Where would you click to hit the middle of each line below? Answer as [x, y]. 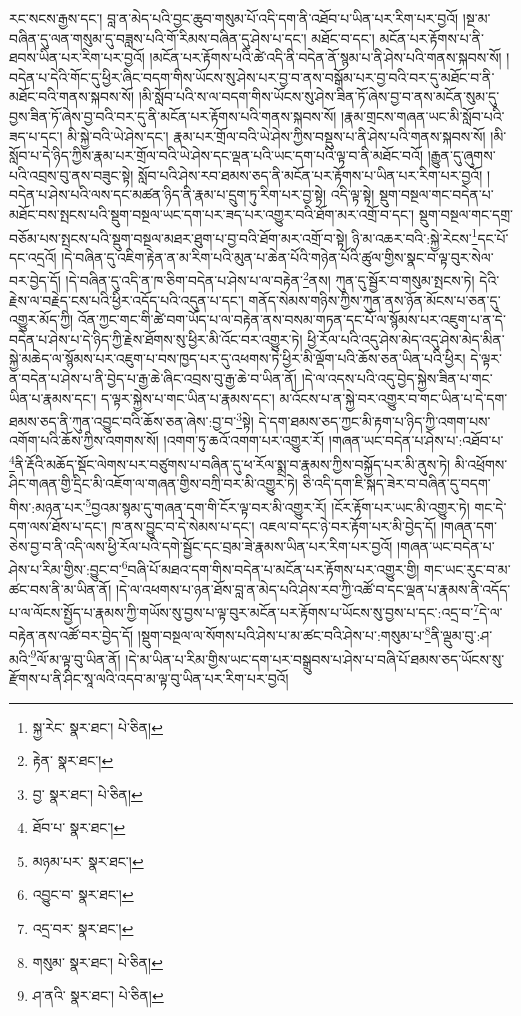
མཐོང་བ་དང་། [343, 37]
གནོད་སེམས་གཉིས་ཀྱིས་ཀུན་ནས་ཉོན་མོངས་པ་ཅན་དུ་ [374, 299]
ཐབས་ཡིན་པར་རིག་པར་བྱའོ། [77, 57]
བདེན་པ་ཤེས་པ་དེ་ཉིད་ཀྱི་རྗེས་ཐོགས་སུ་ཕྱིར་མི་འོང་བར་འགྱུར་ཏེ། [156, 338]
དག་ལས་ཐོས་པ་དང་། [58, 526]
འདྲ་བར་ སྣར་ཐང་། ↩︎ [83, 928]
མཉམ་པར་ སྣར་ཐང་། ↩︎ [88, 860]
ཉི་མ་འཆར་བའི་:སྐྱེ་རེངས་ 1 [415, 236]
